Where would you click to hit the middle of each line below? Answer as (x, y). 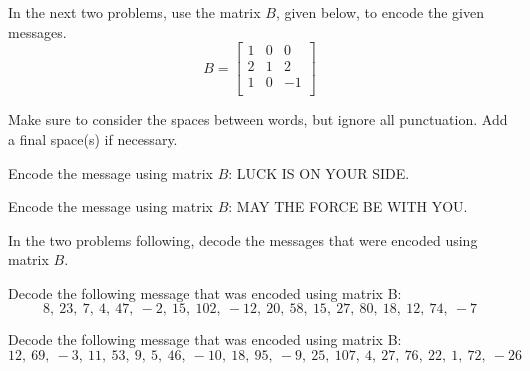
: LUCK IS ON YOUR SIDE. (319, 172)
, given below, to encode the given (379, 12)
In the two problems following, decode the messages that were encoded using (243, 239)
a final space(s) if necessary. (93, 138)
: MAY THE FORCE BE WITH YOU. (348, 206)
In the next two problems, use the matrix (134, 12)
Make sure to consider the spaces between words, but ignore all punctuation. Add (258, 119)
